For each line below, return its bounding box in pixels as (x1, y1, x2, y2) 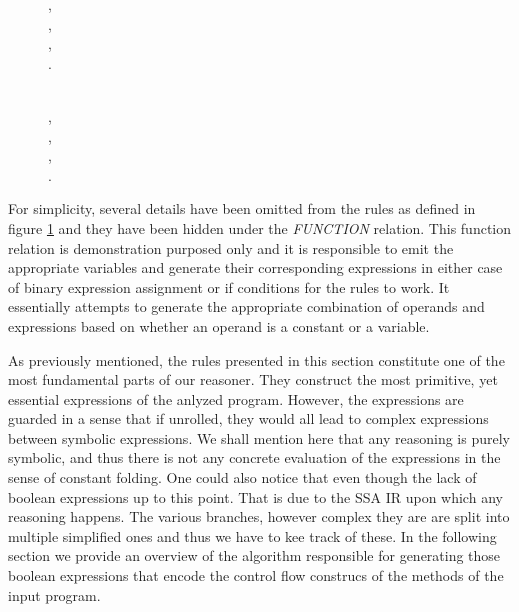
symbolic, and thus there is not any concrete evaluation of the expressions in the (8, 447, 501, 468)
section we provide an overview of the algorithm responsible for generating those (8, 545, 501, 566)
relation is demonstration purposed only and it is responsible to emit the (8, 237, 454, 258)
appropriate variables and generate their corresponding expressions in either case (8, 257, 503, 278)
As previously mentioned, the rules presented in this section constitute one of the (8, 349, 505, 370)
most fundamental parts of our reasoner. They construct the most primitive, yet (8, 369, 498, 390)
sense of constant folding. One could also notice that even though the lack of (8, 467, 477, 488)
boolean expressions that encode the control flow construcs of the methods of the (8, 565, 504, 586)
